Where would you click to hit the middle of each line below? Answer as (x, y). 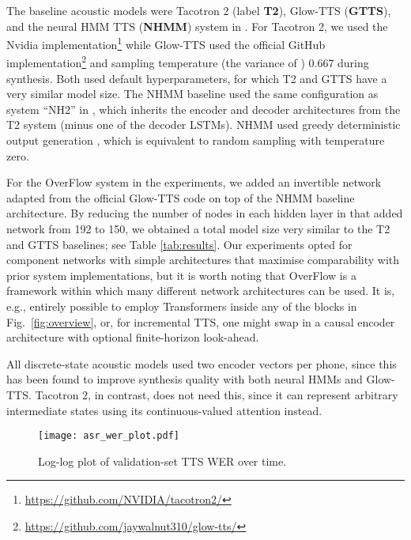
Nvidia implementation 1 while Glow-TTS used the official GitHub (166, 43)
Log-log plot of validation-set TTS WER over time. (162, 461)
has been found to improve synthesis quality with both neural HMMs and (185, 379)
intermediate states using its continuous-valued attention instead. (164, 410)
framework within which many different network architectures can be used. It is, (201, 291)
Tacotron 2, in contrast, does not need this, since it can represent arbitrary (217, 394)
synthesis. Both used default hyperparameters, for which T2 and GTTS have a (197, 78)
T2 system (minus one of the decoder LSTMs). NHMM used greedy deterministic (204, 125)
